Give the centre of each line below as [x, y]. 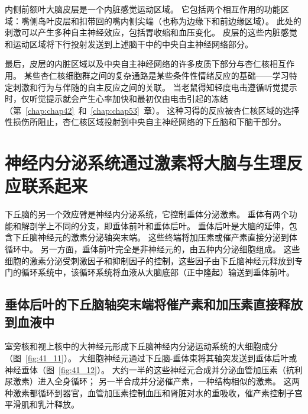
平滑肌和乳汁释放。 [42, 404]
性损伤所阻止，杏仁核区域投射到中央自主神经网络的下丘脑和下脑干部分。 [145, 122]
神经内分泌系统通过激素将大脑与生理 [146, 163]
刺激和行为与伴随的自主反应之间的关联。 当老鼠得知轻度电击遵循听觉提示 [155, 87]
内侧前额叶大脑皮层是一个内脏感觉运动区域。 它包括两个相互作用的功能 [143, 9]
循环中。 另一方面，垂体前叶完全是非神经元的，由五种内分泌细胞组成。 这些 [153, 249]
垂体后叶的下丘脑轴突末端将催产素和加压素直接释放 [154, 304]
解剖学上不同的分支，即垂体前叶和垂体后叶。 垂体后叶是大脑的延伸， [155, 225]
